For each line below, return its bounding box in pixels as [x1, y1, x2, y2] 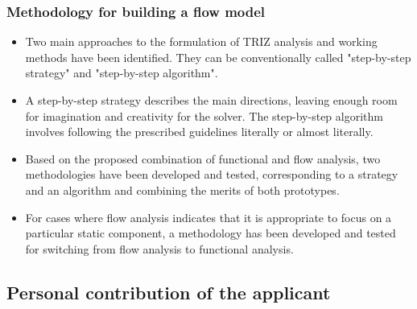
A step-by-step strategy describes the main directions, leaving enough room [25, 92, 398, 108]
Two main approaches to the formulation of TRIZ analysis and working [25, 33, 378, 50]
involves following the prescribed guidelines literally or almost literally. [25, 123, 374, 140]
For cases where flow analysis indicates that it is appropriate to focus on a [25, 208, 392, 225]
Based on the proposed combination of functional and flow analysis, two [25, 150, 381, 167]
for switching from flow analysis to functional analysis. [25, 240, 294, 257]
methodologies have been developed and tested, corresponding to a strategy [25, 166, 398, 183]
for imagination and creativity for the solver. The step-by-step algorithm [25, 107, 383, 124]
